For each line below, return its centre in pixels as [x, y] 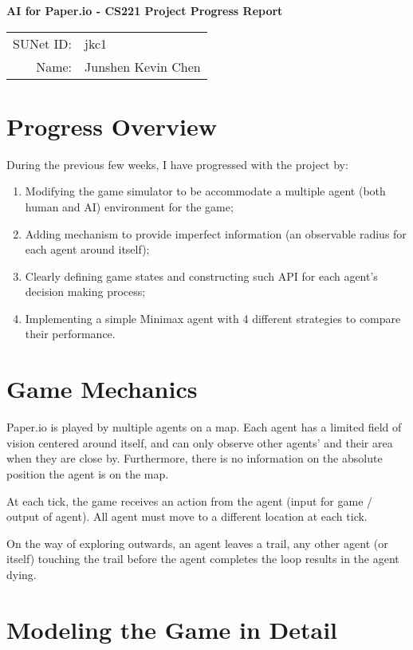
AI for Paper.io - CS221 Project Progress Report [145, 10]
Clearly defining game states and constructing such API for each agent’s [201, 276]
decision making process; [85, 292]
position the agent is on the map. [88, 473]
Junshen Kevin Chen [143, 66]
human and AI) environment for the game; [129, 206]
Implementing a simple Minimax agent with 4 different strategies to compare [213, 318]
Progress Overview [112, 126]
